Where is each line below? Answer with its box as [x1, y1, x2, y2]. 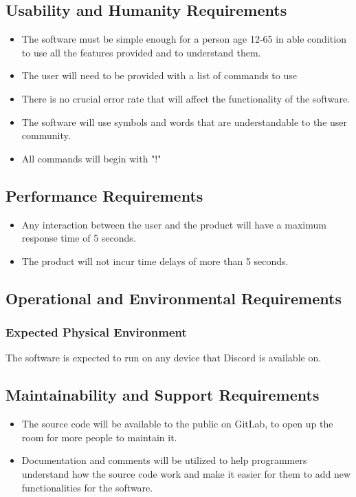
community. [21, 128, 71, 142]
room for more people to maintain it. [21, 430, 177, 444]
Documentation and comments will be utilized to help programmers [21, 453, 307, 467]
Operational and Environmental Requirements [5, 287, 342, 308]
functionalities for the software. [21, 480, 153, 494]
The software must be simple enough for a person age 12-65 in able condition [21, 32, 346, 46]
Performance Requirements [5, 184, 203, 206]
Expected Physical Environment [5, 324, 187, 341]
